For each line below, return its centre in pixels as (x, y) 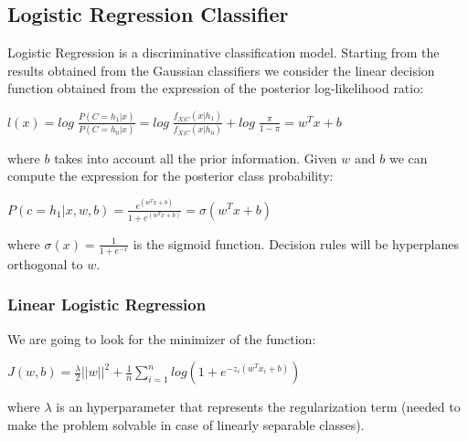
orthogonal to (45, 263)
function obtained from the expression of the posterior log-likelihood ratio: (216, 88)
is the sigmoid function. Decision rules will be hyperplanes (296, 243)
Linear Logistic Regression (107, 304)
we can (408, 157)
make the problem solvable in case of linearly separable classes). (186, 424)
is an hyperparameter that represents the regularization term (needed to (258, 407)
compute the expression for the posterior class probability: (170, 176)
